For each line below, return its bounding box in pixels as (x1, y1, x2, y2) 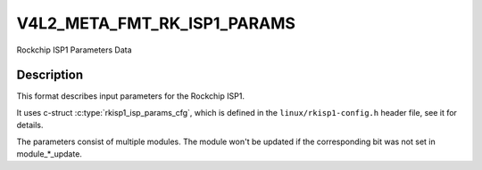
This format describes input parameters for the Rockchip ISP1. (16, 91, 245, 101)
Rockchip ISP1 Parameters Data (16, 45, 133, 55)
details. (16, 120, 44, 131)
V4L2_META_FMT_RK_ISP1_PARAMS (16, 13, 296, 33)
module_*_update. (16, 149, 82, 159)
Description (16, 68, 84, 83)
